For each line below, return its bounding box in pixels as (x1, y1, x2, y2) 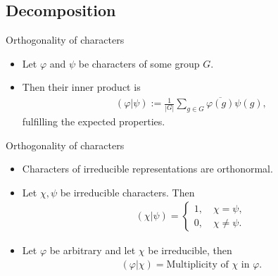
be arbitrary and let (49, 243, 136, 258)
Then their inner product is (22, 80, 141, 94)
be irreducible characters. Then (60, 184, 195, 199)
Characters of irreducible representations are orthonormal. (22, 161, 273, 176)
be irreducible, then (148, 243, 232, 258)
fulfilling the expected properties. (22, 114, 165, 129)
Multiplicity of (166, 260, 229, 270)
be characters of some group (78, 56, 200, 70)
